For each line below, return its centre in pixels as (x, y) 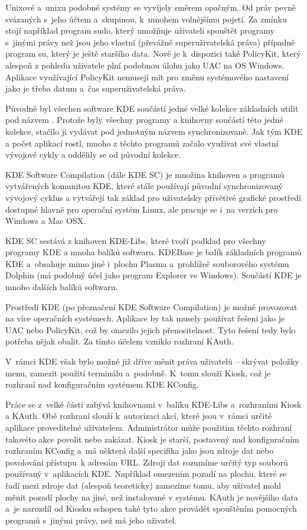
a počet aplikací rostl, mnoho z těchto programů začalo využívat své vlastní (142, 143)
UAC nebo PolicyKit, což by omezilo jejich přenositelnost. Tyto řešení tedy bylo (151, 329)
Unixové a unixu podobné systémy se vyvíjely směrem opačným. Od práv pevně (151, 7)
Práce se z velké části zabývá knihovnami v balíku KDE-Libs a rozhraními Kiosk (153, 404)
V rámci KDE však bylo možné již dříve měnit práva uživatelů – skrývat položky (152, 361)
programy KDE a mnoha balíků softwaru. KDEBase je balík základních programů (153, 252)
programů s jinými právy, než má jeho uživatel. (91, 520)
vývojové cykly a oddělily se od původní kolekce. (93, 155)
